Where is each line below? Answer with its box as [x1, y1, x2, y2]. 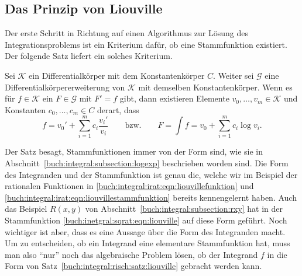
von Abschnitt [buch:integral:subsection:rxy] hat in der [85, 202, 283, 215]
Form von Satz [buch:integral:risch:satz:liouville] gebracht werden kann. [5, 260, 262, 272]
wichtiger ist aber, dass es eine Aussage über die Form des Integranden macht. [5, 225, 286, 237]
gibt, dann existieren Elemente [119, 92, 229, 104]
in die [267, 248, 287, 260]
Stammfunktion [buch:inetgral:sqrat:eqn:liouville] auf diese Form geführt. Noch [5, 214, 287, 226]
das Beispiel [5, 202, 47, 215]
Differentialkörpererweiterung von [5, 81, 125, 93]
